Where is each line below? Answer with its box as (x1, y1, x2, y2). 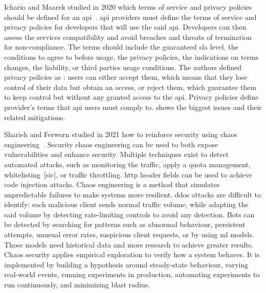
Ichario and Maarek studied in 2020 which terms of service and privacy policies (4, 2, 252, 12)
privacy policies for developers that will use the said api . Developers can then (4, 21, 247, 32)
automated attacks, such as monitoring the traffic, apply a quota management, (4, 159, 251, 169)
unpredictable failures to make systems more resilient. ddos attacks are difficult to (4, 189, 261, 199)
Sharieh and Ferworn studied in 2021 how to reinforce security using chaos (4, 129, 237, 140)
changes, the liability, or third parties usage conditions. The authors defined (4, 61, 242, 72)
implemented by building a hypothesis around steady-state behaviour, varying (4, 259, 249, 269)
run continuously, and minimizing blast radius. (4, 279, 150, 290)
